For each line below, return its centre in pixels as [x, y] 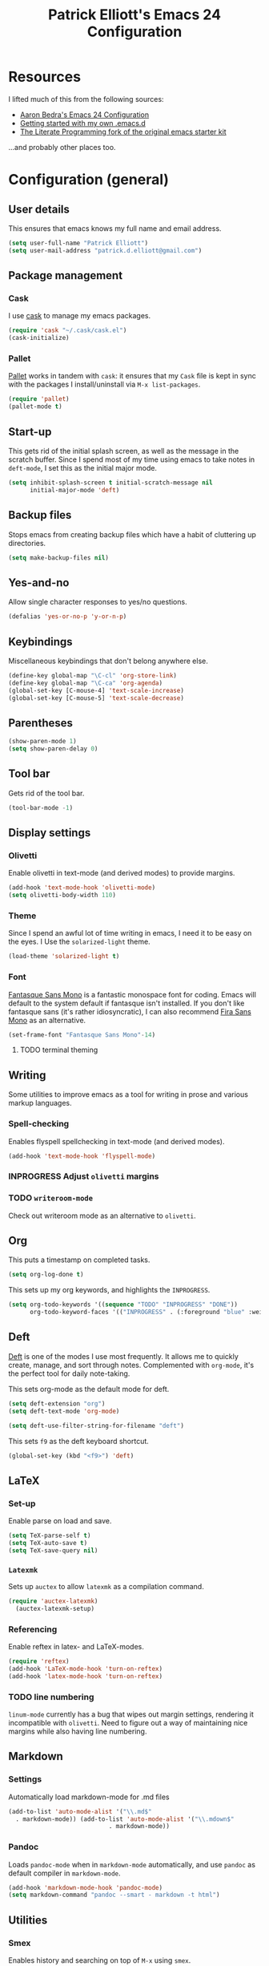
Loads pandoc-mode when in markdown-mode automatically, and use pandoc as [132, 1864]
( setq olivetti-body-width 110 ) [62, 896]
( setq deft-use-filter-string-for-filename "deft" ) [96, 1426]
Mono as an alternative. [47, 1020]
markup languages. [40, 1103]
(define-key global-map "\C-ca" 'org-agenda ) [85, 683]
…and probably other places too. [62, 147]
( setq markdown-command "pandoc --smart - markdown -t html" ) [114, 1895]
